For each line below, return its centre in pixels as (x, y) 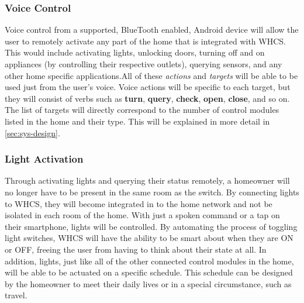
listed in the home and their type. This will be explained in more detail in (137, 121)
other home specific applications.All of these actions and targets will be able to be (151, 75)
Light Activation (44, 159)
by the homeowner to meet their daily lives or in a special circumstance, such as (148, 283)
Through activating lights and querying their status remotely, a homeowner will (147, 180)
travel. (16, 295)
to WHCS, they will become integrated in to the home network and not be (139, 203)
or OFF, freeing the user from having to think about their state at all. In (136, 249)
